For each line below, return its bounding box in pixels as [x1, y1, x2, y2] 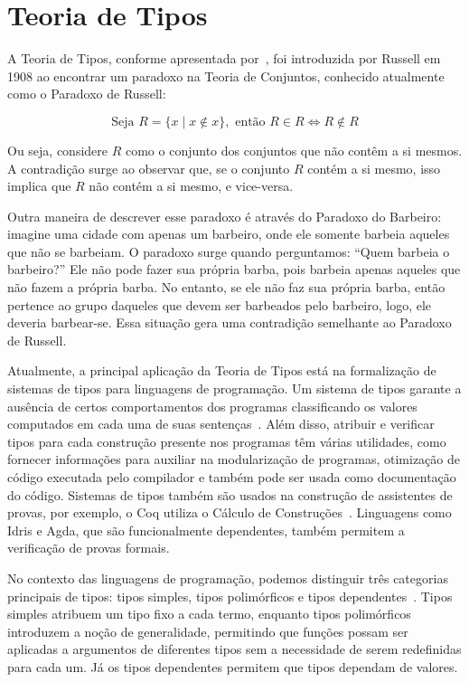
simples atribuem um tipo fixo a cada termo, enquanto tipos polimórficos [7, 604, 411, 623]
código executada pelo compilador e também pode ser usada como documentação [7, 468, 456, 486]
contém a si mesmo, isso [307, 158, 441, 177]
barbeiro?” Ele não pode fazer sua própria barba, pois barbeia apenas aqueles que [7, 260, 461, 279]
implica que [7, 176, 71, 195]
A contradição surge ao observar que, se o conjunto [7, 158, 290, 177]
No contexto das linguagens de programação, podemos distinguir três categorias [7, 568, 448, 587]
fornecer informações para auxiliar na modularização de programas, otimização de [7, 450, 460, 469]
